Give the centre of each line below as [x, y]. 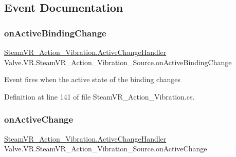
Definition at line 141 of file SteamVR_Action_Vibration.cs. [99, 96]
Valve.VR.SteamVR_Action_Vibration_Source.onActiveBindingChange [118, 62]
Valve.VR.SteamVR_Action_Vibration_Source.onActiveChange [106, 149]
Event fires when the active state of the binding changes [93, 79]
